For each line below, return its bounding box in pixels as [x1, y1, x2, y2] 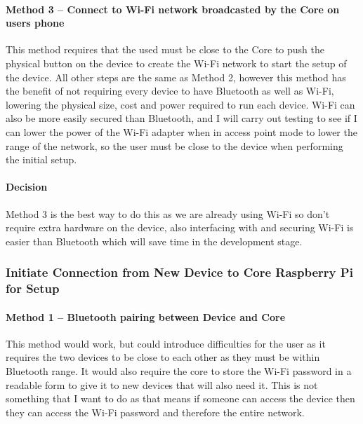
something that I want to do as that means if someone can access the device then [6, 391, 355, 406]
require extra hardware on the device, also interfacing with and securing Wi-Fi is [6, 220, 354, 235]
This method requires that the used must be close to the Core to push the [6, 42, 324, 57]
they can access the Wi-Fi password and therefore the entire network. [6, 404, 305, 419]
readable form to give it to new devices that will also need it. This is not [6, 377, 318, 392]
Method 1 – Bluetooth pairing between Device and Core [6, 309, 286, 324]
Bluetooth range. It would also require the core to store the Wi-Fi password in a [6, 364, 352, 378]
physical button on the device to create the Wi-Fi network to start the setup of [6, 55, 347, 70]
